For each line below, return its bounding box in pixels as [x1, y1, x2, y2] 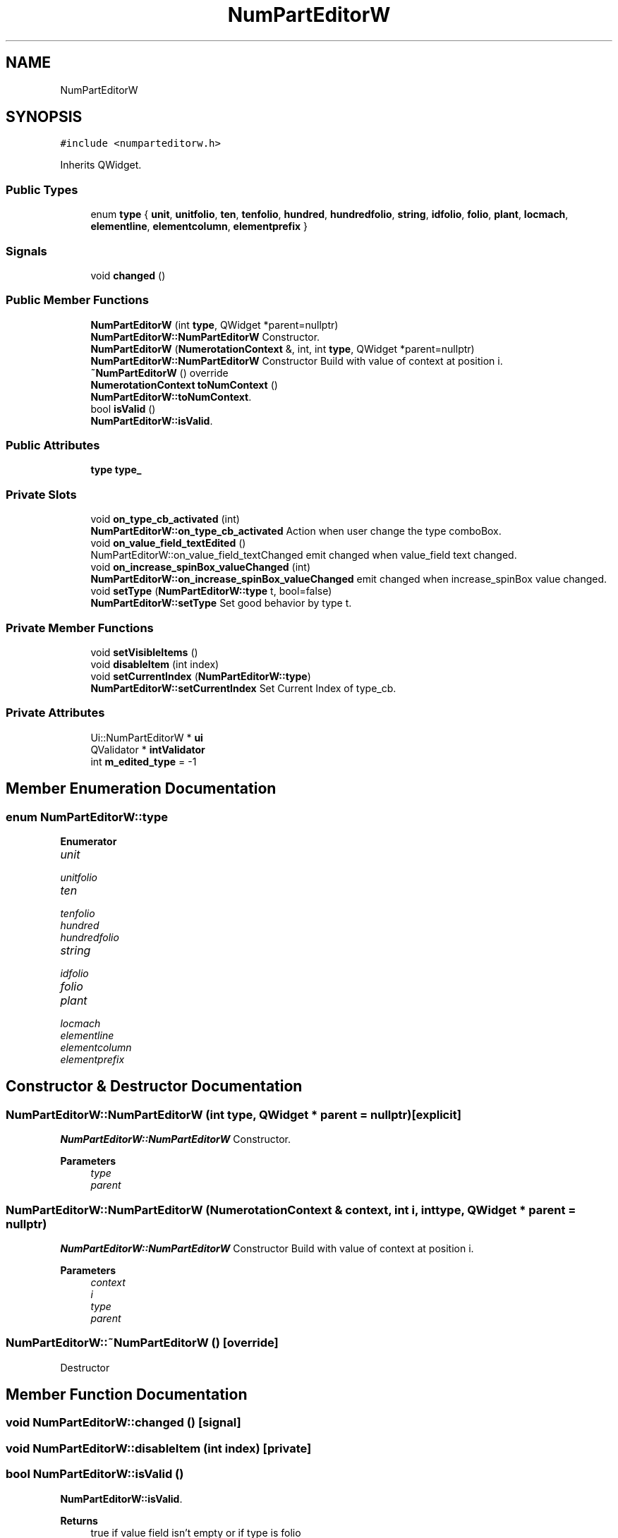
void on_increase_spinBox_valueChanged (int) [90, 561, 311, 574]
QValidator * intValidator [90, 743, 205, 756]
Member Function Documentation [6, 1386, 248, 1404]
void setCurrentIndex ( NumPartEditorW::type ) [90, 670, 311, 682]
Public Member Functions [6, 293, 149, 308]
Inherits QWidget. [60, 159, 142, 171]
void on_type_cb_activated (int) [90, 513, 240, 526]
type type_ [90, 464, 142, 476]
